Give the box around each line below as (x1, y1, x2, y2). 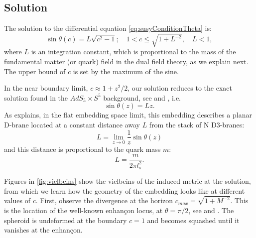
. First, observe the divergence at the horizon (35, 195, 173, 206)
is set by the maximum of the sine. (73, 66, 179, 76)
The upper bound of (4, 66, 66, 76)
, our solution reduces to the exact (128, 83, 232, 93)
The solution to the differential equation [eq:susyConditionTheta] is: (4, 23, 212, 33)
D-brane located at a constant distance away (4, 119, 140, 129)
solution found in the (4, 92, 68, 103)
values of (4, 195, 30, 206)
